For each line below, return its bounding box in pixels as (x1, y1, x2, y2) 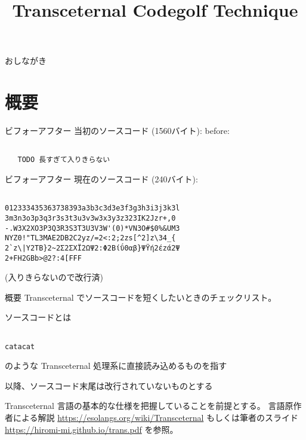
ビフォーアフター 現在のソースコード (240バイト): (5, 173, 198, 185)
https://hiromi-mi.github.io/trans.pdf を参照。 (5, 423, 178, 435)
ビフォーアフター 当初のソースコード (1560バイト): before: (5, 124, 230, 137)
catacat (5, 342, 35, 351)
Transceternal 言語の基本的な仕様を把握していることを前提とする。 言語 (5, 399, 285, 412)
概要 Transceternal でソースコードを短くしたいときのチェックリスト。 (5, 291, 277, 303)
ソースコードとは (5, 311, 72, 323)
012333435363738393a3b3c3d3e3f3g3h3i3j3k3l (5, 204, 180, 213)
